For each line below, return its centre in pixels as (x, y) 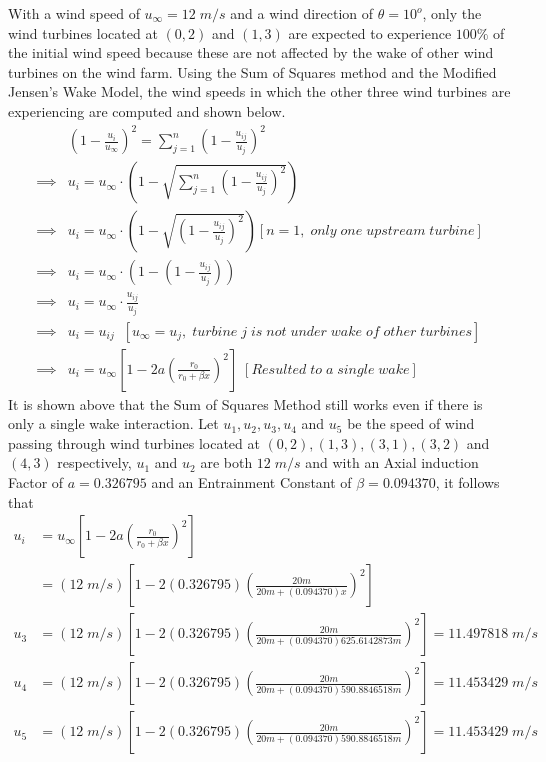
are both (226, 462)
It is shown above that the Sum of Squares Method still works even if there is (245, 403)
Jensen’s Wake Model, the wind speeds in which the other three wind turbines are (259, 91)
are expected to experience (370, 32)
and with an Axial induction (392, 462)
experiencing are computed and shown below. (147, 110)
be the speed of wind (411, 423)
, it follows (467, 482)
